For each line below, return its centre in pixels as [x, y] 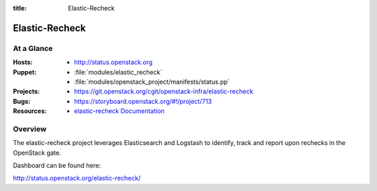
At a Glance [33, 48]
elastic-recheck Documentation [120, 111]
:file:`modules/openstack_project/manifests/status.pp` [152, 82]
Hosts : [23, 62]
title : [20, 8]
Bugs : [22, 101]
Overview [30, 129]
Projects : [26, 91]
